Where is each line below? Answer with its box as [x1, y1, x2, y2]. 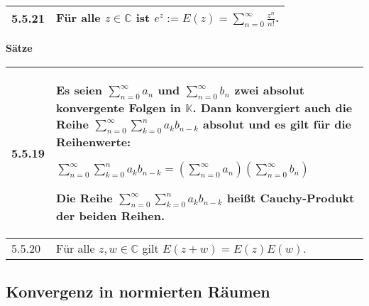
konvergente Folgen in [56, 99, 182, 116]
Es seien [56, 81, 102, 98]
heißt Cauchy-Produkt [226, 190, 355, 207]
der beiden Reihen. [56, 207, 165, 224]
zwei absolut [234, 81, 304, 98]
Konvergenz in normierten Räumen [6, 280, 270, 302]
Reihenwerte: [56, 133, 131, 151]
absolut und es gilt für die [203, 115, 351, 132]
